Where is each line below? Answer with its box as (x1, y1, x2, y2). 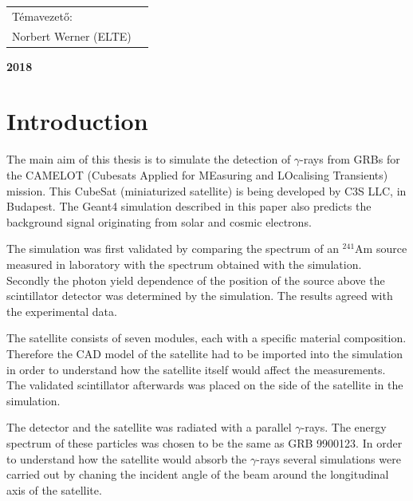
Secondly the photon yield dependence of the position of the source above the (6, 271, 385, 288)
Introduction (6, 105, 148, 137)
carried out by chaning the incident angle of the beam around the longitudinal (6, 466, 389, 483)
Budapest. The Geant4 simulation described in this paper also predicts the (6, 198, 372, 215)
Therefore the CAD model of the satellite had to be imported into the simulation (6, 345, 403, 361)
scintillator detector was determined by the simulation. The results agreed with (6, 287, 393, 304)
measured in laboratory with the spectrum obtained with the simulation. (6, 255, 362, 272)
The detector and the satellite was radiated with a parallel (6, 419, 292, 436)
